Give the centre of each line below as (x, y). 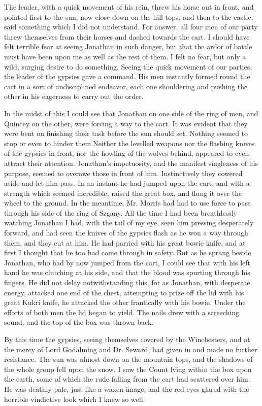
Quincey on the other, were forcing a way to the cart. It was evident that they (126, 123)
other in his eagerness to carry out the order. (74, 96)
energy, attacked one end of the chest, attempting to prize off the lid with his (124, 292)
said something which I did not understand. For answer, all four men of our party (131, 27)
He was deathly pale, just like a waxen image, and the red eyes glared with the (127, 388)
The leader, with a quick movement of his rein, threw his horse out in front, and (129, 7)
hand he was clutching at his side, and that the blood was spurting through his (127, 272)
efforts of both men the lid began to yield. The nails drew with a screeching (122, 312)
